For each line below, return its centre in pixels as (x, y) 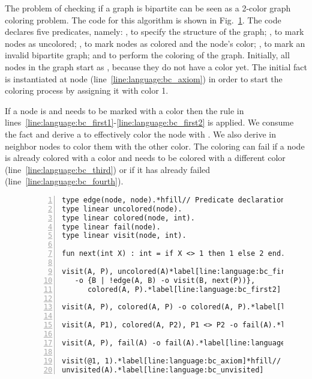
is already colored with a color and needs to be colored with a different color (145, 158)
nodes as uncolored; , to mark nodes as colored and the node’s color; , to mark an (155, 43)
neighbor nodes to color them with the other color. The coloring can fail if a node (155, 146)
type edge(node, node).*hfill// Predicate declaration (174, 200)
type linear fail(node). (111, 227)
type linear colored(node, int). (128, 218)
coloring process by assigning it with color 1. (87, 90)
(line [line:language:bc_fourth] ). (64, 181)
